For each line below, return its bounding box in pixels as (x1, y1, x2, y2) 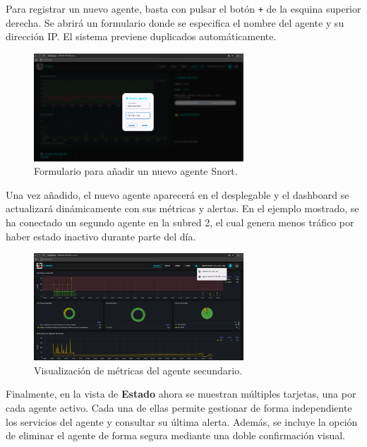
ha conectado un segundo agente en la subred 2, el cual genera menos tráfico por (6, 214, 354, 229)
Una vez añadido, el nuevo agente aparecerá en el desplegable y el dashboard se (6, 187, 349, 202)
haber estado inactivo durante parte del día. (6, 228, 196, 243)
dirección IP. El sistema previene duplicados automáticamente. (6, 29, 277, 44)
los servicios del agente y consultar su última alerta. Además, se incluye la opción (6, 414, 358, 429)
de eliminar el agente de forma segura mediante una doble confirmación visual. (6, 428, 345, 443)
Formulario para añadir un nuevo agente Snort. (34, 164, 238, 178)
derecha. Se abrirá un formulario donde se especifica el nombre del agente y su (6, 15, 344, 30)
